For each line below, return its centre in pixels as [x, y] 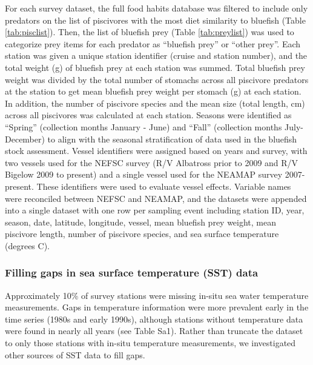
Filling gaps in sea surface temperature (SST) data [132, 273]
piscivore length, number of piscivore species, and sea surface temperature [142, 234]
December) [25, 139]
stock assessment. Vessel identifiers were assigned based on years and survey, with [156, 151]
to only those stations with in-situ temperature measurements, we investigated [150, 343]
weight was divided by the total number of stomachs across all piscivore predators [157, 79]
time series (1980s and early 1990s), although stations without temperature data [154, 319]
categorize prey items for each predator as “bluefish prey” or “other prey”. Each [153, 43]
